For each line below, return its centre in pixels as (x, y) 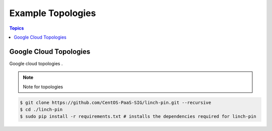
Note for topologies (43, 87)
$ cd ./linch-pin (41, 110)
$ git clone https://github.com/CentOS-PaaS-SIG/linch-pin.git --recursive (116, 102)
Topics (17, 28)
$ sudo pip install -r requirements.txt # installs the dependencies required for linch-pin (138, 116)
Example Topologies (53, 13)
